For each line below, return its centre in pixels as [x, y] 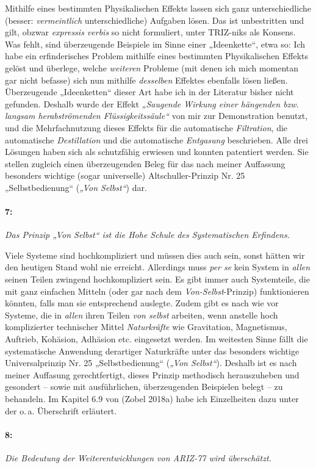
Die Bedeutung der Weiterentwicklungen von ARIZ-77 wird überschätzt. [138, 458]
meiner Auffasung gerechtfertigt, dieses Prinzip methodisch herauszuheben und [152, 374]
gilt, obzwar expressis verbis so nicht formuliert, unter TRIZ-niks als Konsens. [150, 32]
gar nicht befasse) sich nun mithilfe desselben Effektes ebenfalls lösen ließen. [146, 80]
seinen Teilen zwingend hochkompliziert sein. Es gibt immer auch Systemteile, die [157, 279]
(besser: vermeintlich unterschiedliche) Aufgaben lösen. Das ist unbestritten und [155, 20]
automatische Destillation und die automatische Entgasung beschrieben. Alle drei [156, 139]
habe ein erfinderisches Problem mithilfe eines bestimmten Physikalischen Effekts [157, 56]
